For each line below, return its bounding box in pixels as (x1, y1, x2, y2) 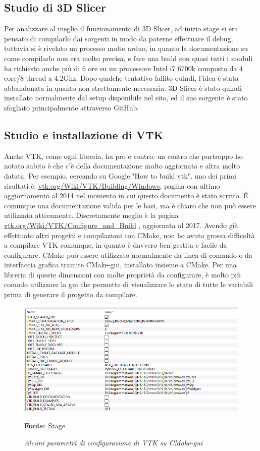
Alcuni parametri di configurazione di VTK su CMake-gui (24, 437, 202, 447)
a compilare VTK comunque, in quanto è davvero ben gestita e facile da (4, 240, 227, 250)
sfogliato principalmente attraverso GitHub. (4, 102, 139, 112)
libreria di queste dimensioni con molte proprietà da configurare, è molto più (4, 269, 241, 279)
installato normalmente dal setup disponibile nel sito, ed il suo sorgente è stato (4, 92, 248, 103)
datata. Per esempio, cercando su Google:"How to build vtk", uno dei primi (4, 170, 236, 181)
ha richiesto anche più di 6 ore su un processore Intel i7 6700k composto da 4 (4, 63, 243, 73)
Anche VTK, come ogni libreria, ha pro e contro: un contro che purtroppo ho (4, 150, 243, 161)
